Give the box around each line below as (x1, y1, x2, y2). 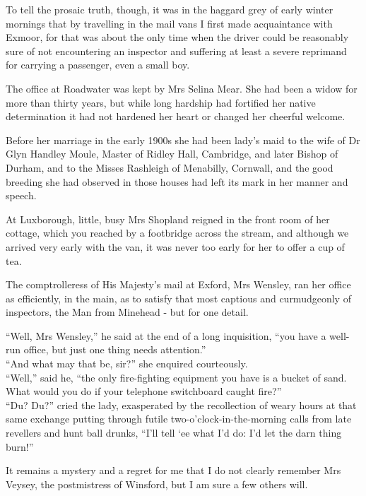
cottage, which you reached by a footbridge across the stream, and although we (6, 225, 349, 240)
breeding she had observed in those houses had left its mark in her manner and (6, 174, 348, 189)
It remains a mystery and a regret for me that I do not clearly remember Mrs (6, 463, 341, 478)
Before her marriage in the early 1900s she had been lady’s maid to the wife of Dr (6, 132, 360, 147)
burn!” (6, 439, 34, 454)
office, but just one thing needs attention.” (23, 342, 206, 357)
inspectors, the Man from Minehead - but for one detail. (6, 305, 249, 319)
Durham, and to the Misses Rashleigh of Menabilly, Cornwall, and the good (6, 160, 333, 175)
